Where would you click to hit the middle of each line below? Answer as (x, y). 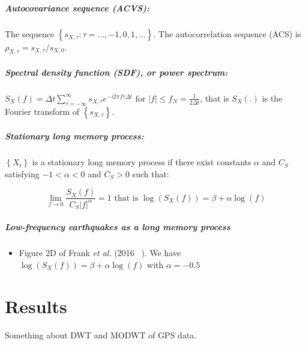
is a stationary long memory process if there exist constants (142, 162)
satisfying (22, 173)
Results (36, 306)
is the (272, 98)
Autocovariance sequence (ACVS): (77, 8)
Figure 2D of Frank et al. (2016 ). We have (100, 253)
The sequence (30, 33)
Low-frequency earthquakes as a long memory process (118, 227)
